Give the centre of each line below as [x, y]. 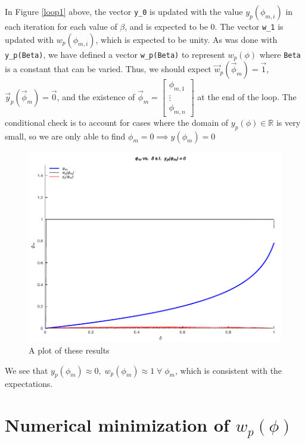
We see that [27, 370]
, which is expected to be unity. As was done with [186, 39]
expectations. [29, 384]
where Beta [280, 54]
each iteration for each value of [61, 26]
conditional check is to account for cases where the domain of [117, 122]
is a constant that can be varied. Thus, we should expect [108, 69]
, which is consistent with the [228, 370]
